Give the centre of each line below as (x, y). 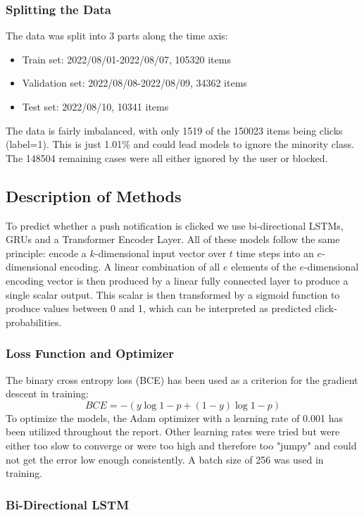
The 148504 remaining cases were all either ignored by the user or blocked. (167, 157)
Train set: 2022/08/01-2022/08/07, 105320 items (126, 59)
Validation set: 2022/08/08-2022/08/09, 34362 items (134, 83)
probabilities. (34, 322)
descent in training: (47, 393)
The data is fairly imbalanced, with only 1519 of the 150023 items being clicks (174, 130)
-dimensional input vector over (161, 253)
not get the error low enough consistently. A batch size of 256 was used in (165, 459)
